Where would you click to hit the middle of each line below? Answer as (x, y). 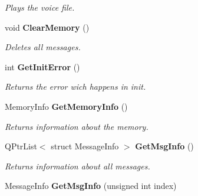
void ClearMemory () (47, 27)
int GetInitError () (42, 66)
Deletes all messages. (43, 47)
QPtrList (21, 146)
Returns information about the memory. (77, 126)
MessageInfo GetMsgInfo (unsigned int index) (91, 186)
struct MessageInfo (85, 146)
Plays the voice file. (40, 7)
